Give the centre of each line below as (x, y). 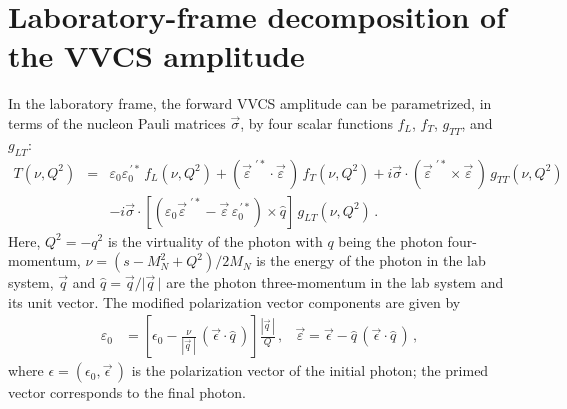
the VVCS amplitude (156, 55)
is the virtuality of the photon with (215, 240)
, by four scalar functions (316, 122)
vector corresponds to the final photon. (127, 392)
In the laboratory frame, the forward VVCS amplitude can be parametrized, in (250, 103)
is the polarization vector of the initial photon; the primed (310, 370)
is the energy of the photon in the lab (371, 260)
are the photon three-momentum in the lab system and (335, 282)
